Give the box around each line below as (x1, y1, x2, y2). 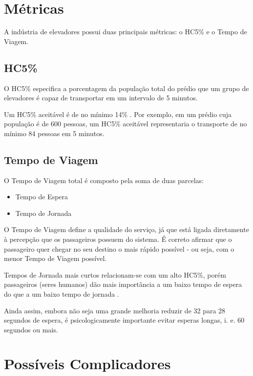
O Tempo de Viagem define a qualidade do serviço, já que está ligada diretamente (4, 224, 249, 235)
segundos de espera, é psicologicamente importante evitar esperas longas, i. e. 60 (4, 315, 245, 325)
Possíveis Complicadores (4, 353, 171, 373)
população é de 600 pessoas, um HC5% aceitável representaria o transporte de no (4, 118, 247, 129)
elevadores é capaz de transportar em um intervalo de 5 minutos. (4, 93, 198, 103)
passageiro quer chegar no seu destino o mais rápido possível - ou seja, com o (4, 243, 234, 254)
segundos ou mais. (4, 324, 58, 334)
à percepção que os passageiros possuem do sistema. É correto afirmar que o (4, 234, 232, 244)
